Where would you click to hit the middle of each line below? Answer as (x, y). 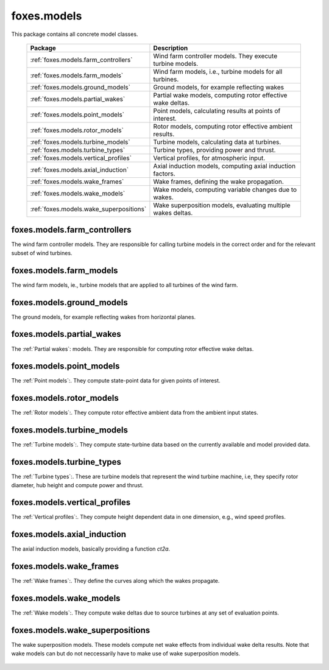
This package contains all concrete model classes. (75, 34)
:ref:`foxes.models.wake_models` (78, 193)
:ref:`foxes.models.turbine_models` (80, 142)
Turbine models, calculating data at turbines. (217, 142)
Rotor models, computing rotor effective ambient (223, 126)
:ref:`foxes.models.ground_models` (80, 87)
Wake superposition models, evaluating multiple (222, 205)
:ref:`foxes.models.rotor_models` (77, 130)
